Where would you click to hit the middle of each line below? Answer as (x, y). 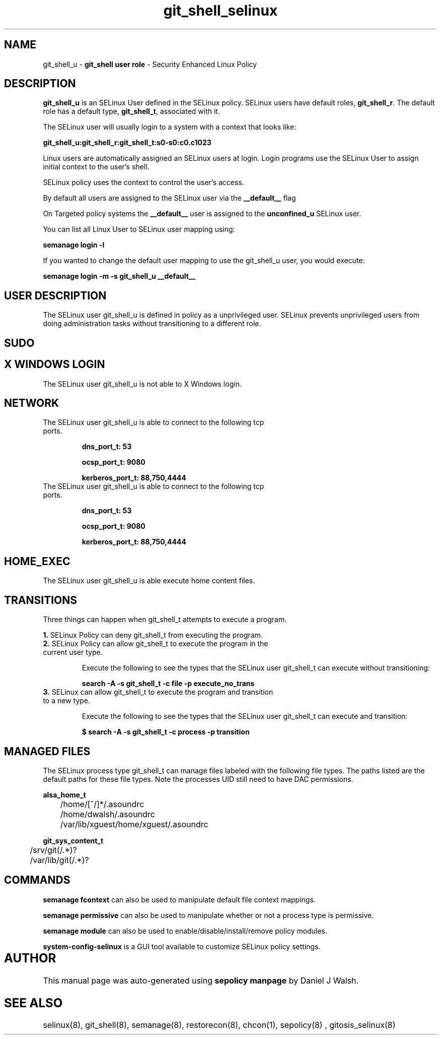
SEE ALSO (33, 1003)
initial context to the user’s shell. (96, 167)
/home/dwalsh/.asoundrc (107, 814)
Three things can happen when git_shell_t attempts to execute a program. (165, 620)
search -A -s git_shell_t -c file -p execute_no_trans (168, 684)
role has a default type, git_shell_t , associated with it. (131, 111)
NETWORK (32, 403)
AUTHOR (30, 958)
